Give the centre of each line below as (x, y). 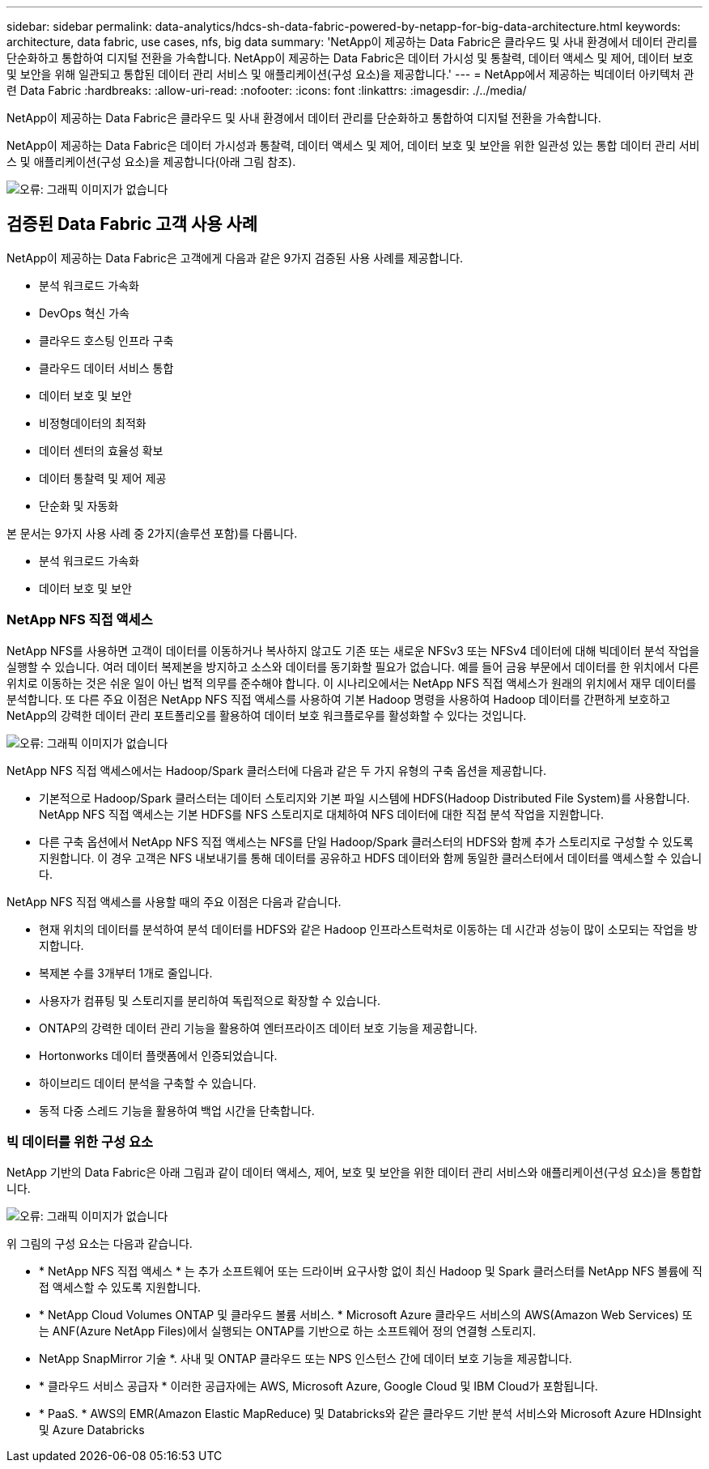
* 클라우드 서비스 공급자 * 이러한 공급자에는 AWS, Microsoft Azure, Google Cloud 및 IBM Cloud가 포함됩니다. (318, 1386)
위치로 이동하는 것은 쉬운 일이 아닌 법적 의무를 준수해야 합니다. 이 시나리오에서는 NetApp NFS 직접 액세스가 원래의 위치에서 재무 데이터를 (352, 683)
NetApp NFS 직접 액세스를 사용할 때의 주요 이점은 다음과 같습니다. (174, 901)
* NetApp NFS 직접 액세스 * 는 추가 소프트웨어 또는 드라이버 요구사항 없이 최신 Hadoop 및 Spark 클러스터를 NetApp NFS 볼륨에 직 (371, 1271)
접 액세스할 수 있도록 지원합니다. (120, 1288)
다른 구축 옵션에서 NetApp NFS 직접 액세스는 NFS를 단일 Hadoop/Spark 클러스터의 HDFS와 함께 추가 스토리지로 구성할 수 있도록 (366, 841)
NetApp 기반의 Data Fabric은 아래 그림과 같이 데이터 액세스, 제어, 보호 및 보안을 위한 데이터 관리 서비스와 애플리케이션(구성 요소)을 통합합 (354, 1173)
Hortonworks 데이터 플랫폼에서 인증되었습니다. (158, 1055)
